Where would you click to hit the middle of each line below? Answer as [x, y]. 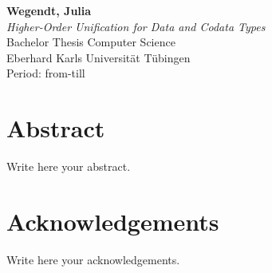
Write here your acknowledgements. [93, 259]
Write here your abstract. [69, 166]
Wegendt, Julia [49, 10]
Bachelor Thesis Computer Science [91, 42]
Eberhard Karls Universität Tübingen [99, 57]
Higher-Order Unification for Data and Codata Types [136, 26]
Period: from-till [46, 73]
